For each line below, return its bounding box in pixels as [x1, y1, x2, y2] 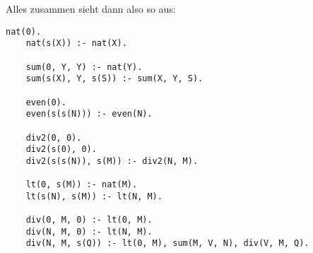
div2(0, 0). [25, 132, 82, 143]
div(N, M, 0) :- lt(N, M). [25, 226, 153, 237]
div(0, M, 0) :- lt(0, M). [25, 215, 153, 225]
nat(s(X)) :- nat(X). [25, 38, 127, 49]
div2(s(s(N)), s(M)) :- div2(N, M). [25, 155, 199, 166]
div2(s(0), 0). [25, 144, 97, 155]
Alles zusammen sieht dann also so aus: [6, 1, 176, 16]
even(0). [25, 97, 66, 107]
